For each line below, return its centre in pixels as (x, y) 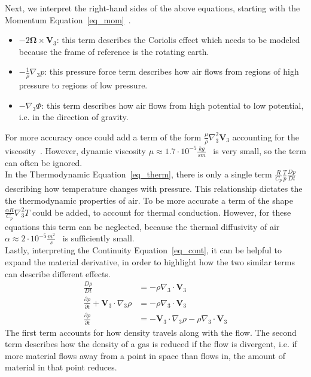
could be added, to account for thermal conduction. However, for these (161, 212)
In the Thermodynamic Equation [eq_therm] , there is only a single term (138, 174)
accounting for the (266, 137)
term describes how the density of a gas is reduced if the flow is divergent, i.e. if (151, 344)
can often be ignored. (44, 162)
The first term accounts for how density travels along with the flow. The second (151, 332)
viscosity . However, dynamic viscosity (75, 150)
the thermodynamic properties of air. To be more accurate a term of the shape (149, 200)
